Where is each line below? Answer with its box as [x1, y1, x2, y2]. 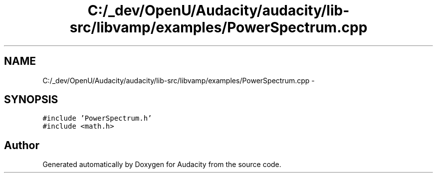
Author [4, 139, 39, 152]
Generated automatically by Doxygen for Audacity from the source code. [42, 160, 281, 169]
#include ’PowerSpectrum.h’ [42, 114, 152, 123]
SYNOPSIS [4, 93, 58, 106]
